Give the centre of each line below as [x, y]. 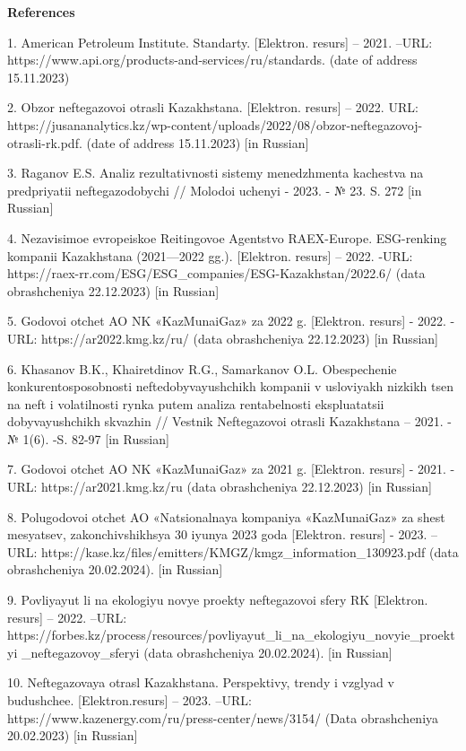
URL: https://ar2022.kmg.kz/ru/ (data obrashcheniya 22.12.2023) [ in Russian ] [223, 338]
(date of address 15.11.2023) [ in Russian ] [198, 142]
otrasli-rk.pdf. [45, 142]
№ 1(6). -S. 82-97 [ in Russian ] [88, 438]
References [41, 12]
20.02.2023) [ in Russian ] [73, 735]
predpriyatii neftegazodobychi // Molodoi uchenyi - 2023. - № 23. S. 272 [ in [215, 190]
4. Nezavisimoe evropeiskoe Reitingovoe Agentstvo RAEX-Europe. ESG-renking [227, 237]
